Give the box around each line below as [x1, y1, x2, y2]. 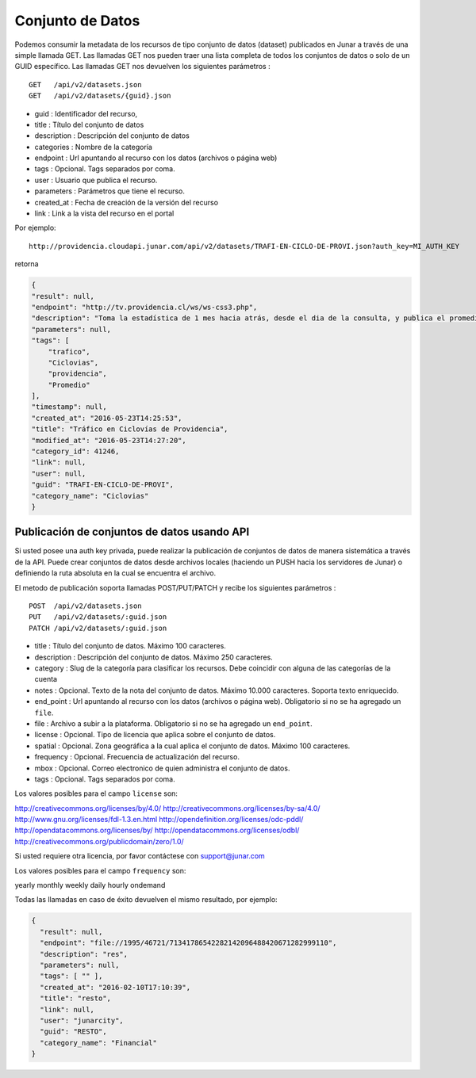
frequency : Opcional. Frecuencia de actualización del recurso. [34, 752, 240, 762]
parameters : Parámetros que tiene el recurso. [34, 186, 186, 196]
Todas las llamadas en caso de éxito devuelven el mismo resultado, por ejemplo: [14, 895, 278, 904]
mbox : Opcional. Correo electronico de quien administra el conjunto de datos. [34, 763, 290, 773]
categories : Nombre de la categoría [34, 142, 152, 151]
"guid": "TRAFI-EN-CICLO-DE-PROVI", [31, 480, 175, 489]
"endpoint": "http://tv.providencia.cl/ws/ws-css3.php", [31, 302, 258, 312]
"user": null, [31, 468, 86, 478]
